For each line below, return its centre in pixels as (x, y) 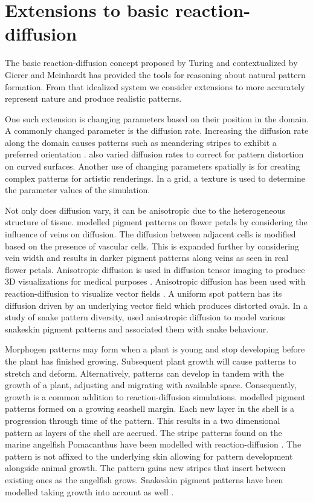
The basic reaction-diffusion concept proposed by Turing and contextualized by (151, 63)
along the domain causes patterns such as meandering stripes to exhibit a (141, 142)
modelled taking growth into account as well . (89, 491)
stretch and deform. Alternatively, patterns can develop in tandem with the (144, 373)
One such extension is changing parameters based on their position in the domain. (157, 118)
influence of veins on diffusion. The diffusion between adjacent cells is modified (150, 234)
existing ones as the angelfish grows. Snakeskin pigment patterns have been (144, 479)
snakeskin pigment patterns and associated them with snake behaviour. (137, 329)
